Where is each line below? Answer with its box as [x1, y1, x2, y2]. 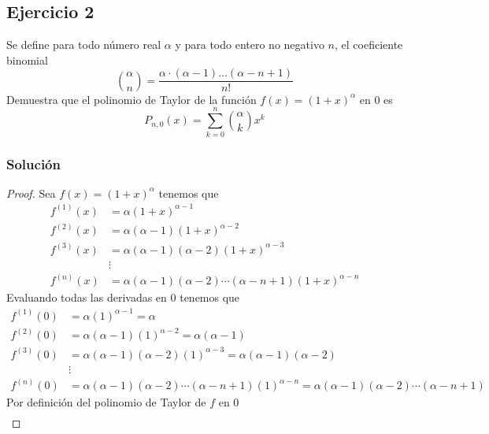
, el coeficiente [334, 36, 403, 53]
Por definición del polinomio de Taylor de [6, 394, 206, 410]
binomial [6, 51, 48, 68]
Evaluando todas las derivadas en [6, 289, 167, 306]
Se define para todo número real [6, 36, 161, 53]
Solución [6, 154, 61, 173]
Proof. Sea [6, 184, 56, 201]
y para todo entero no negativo [175, 36, 324, 53]
